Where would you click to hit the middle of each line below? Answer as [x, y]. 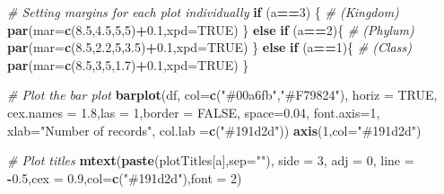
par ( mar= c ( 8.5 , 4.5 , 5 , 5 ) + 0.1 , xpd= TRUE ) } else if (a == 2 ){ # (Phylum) [211, 29]
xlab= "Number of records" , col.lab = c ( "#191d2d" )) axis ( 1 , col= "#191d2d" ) [214, 130]
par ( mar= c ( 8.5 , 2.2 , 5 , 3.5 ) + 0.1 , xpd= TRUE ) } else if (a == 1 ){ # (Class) [209, 47]
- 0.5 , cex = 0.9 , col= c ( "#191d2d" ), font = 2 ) [125, 177]
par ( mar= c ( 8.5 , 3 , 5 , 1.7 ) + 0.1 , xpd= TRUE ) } [128, 64]
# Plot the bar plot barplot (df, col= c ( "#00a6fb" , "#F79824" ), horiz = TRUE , [222, 95]
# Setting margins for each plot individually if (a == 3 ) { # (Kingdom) [203, 12]
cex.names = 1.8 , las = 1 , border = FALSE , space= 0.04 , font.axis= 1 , [194, 112]
